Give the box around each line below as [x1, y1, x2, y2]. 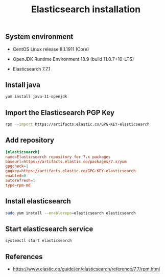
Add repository [5, 136, 55, 145]
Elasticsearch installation [31, 4, 141, 15]
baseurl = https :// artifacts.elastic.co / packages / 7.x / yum [5, 159, 127, 164]
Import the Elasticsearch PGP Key [5, 108, 115, 117]
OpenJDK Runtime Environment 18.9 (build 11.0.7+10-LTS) [12, 56, 134, 62]
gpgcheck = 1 [5, 164, 29, 169]
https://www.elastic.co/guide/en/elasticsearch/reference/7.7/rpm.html [12, 266, 160, 272]
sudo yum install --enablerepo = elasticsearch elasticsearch [5, 211, 136, 216]
